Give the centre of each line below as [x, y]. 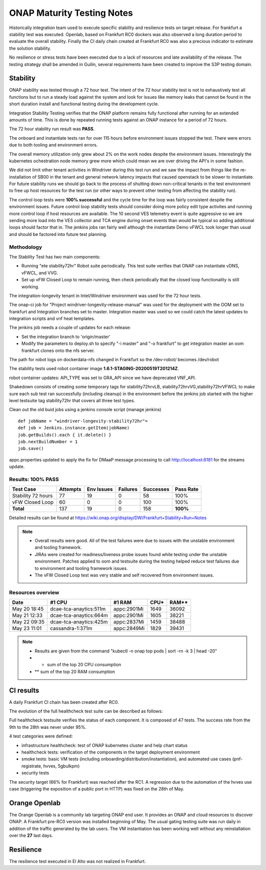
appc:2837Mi [129, 622]
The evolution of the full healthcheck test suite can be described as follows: [86, 711]
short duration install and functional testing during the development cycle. [84, 104]
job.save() [31, 449]
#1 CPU [59, 603]
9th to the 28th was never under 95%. [48, 727]
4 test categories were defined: [41, 736]
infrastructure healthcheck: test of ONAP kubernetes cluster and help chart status [104, 745]
